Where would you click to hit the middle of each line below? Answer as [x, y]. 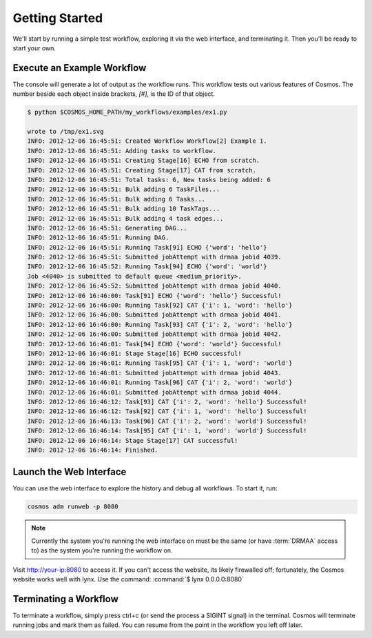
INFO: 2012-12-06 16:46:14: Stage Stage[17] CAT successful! [133, 440]
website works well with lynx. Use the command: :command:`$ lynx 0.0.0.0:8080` [128, 579]
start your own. [34, 48]
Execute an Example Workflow [80, 68]
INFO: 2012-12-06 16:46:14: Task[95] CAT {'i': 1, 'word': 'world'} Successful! [167, 431]
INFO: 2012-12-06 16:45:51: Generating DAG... [107, 228]
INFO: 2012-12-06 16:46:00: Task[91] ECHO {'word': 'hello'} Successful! [154, 296]
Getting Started [58, 18]
